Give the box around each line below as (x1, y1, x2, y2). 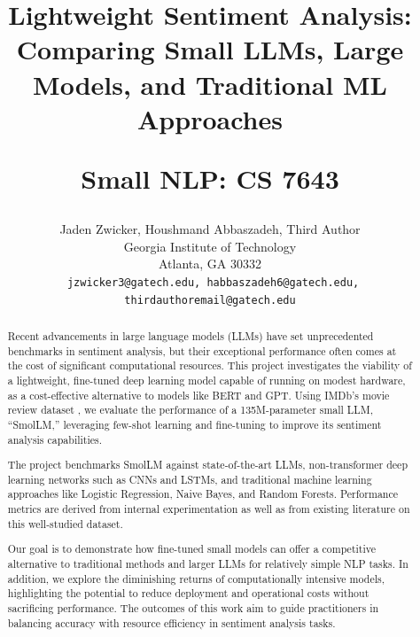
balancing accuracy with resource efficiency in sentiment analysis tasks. (7, 615, 336, 630)
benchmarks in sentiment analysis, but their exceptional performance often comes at (7, 343, 397, 358)
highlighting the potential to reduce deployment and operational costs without (7, 586, 369, 601)
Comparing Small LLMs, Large (16, 31, 404, 67)
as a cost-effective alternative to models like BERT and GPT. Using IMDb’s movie (7, 387, 390, 402)
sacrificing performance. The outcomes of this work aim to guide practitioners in (7, 600, 379, 615)
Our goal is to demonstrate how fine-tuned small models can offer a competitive (7, 541, 376, 556)
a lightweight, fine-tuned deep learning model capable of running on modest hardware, (7, 372, 406, 387)
